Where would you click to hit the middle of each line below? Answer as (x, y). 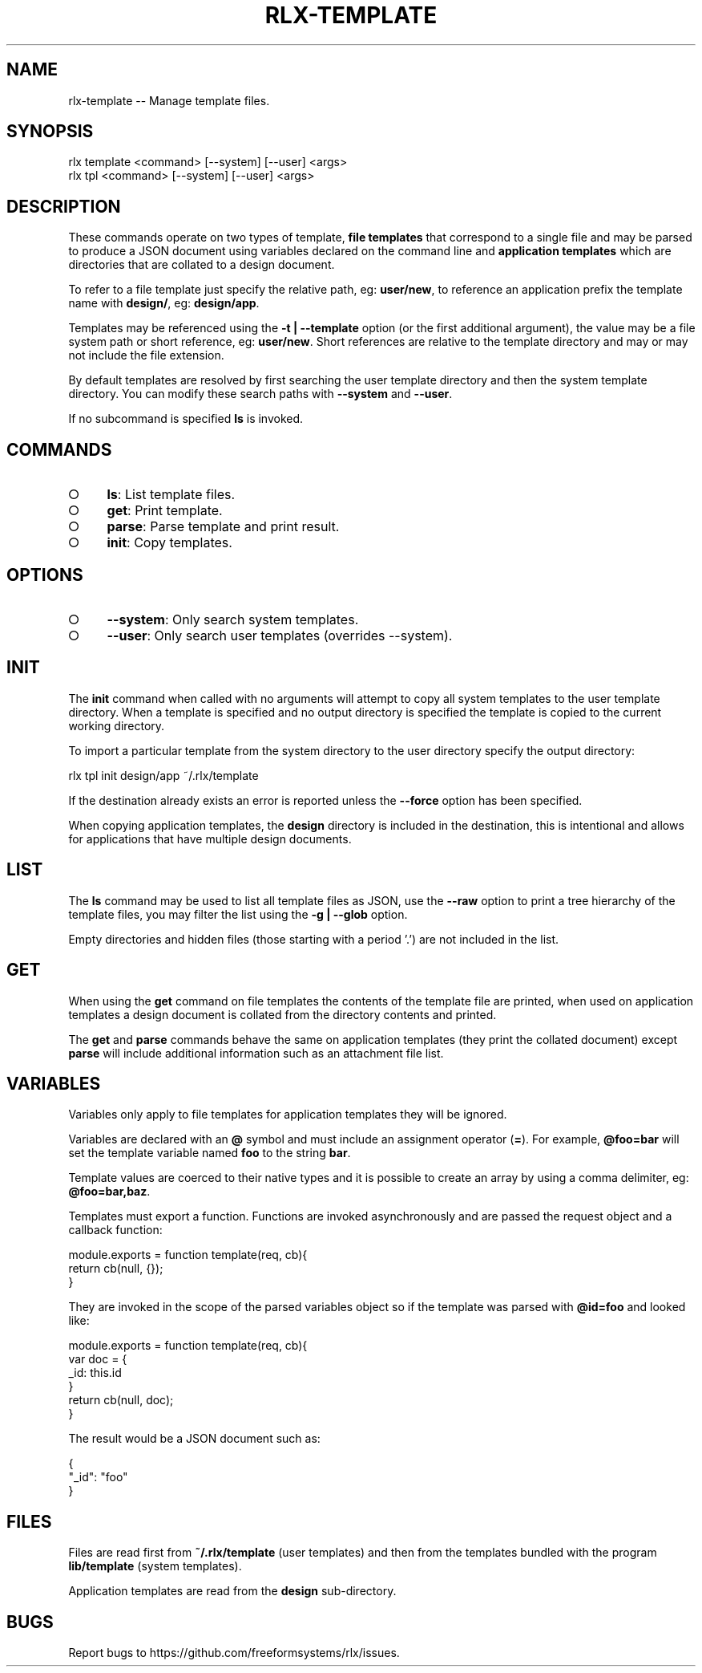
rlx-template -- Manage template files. (169, 100)
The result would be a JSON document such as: (194, 1439)
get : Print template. (165, 511)
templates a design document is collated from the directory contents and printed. (282, 1014)
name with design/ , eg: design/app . (164, 303)
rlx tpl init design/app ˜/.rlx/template (163, 775)
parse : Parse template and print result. (223, 527)
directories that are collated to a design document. (202, 265)
